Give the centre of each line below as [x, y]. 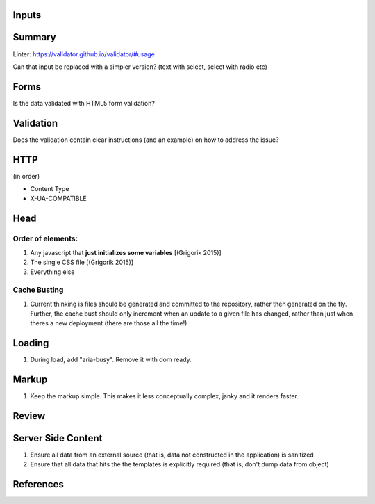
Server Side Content [58, 438]
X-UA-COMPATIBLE [58, 199]
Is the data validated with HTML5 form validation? [84, 103]
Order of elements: [45, 238]
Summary [34, 37]
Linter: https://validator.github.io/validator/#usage [84, 54]
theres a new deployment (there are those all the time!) [109, 323]
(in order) [26, 176]
